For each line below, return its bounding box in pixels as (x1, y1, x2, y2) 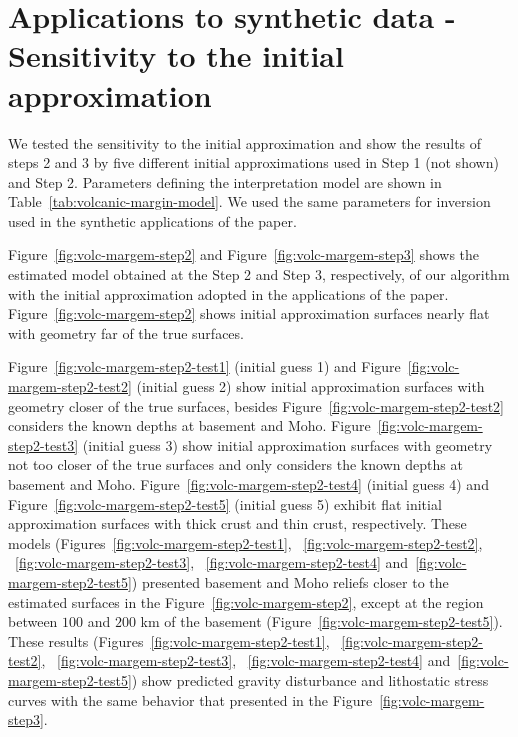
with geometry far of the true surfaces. (8, 322, 244, 343)
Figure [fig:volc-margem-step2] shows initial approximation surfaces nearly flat (8, 303, 490, 324)
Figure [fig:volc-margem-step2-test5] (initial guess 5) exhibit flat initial (8, 493, 442, 514)
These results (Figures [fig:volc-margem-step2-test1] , (8, 630, 330, 651)
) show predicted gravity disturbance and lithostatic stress (131, 669, 489, 690)
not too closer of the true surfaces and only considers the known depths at (8, 454, 463, 475)
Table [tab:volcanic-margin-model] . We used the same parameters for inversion (8, 191, 491, 212)
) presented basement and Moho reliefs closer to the (131, 571, 449, 592)
